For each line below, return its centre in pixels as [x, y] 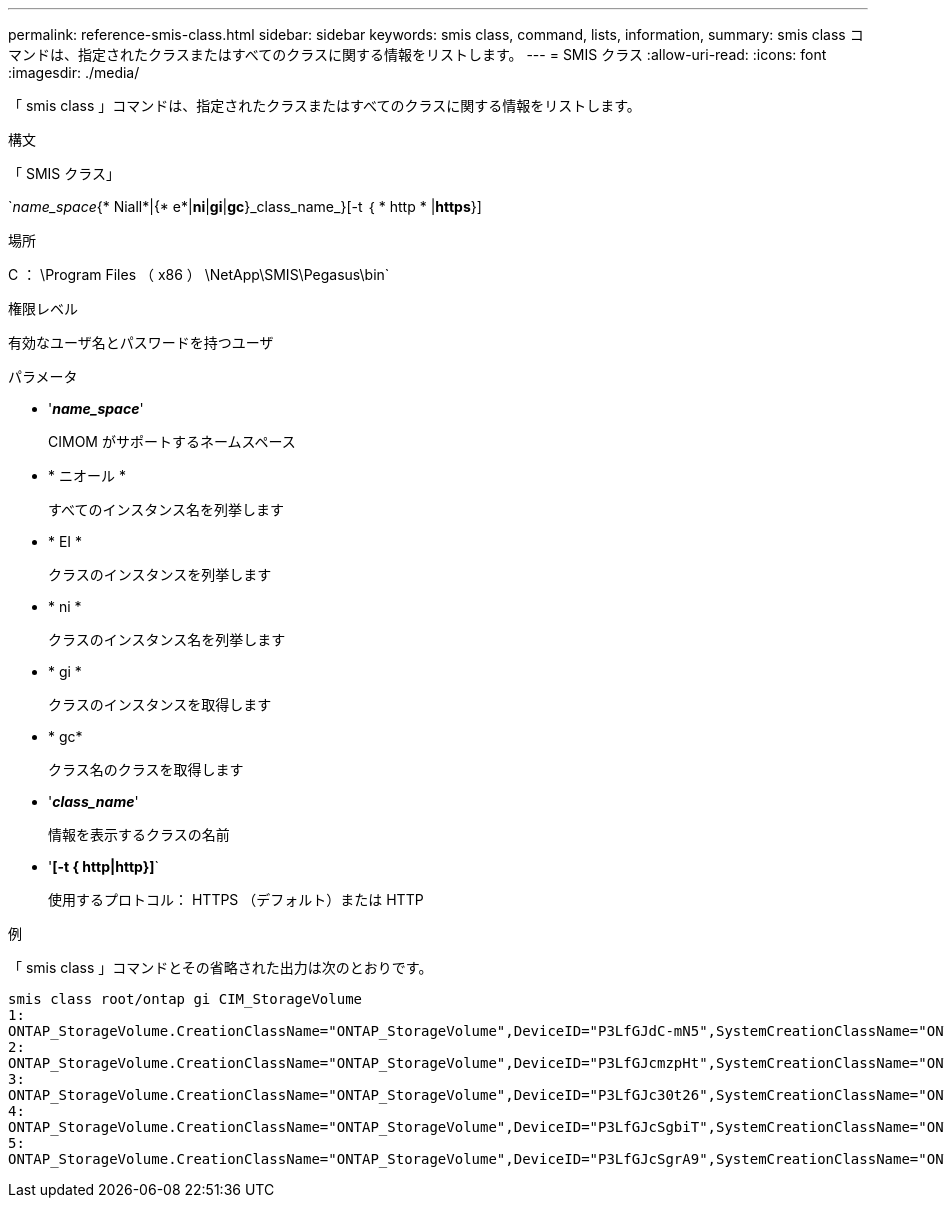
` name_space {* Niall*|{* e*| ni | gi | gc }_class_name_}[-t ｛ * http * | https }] [245, 206]
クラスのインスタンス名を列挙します [167, 639]
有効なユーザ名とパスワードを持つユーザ [141, 342]
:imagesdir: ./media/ [74, 72]
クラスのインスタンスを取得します [160, 704]
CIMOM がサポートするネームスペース [172, 441]
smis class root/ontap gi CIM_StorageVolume [185, 999]
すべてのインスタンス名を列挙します [166, 509]
